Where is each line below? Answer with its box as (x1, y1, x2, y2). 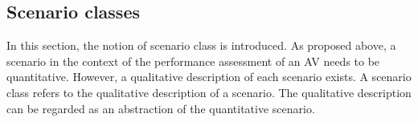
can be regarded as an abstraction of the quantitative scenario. (6, 100, 315, 116)
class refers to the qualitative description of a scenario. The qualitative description (6, 83, 412, 100)
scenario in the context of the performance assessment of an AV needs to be (6, 52, 380, 69)
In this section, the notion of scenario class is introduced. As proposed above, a (6, 37, 396, 54)
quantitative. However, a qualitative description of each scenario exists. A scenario (6, 68, 412, 85)
